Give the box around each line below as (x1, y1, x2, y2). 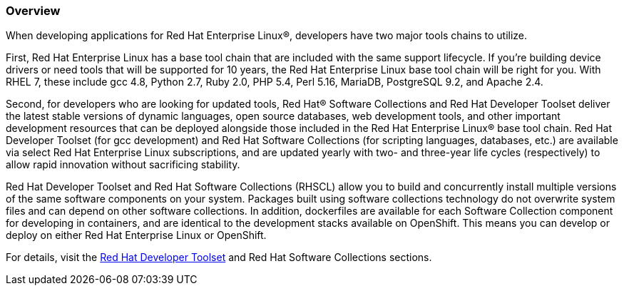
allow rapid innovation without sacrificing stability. (6, 158, 240, 171)
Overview (6, 4, 61, 18)
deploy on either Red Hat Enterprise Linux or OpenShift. (6, 229, 267, 242)
